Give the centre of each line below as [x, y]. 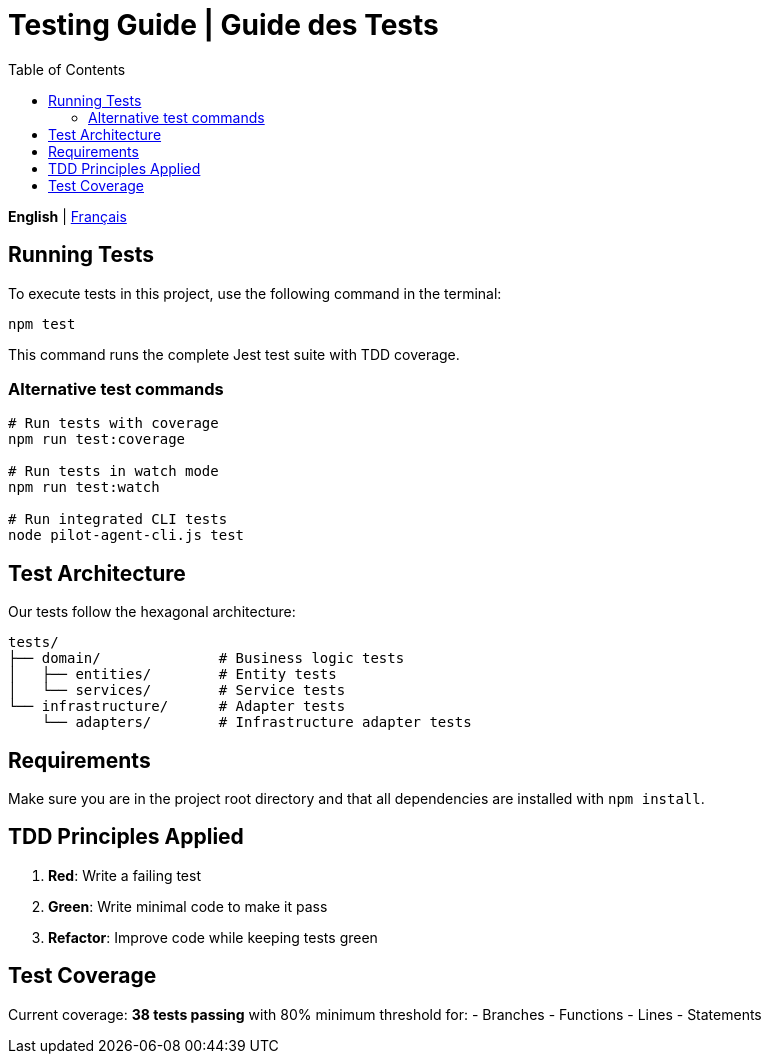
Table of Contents [67, 69]
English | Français [67, 216]
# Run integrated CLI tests [118, 519]
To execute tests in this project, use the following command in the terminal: [255, 293]
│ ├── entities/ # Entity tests [172, 674]
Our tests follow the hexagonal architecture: [152, 612]
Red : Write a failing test [124, 875]
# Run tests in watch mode [113, 471]
